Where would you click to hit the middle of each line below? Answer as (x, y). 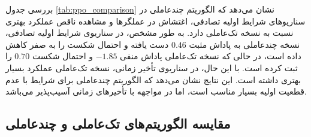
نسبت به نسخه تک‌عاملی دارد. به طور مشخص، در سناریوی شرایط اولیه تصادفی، (150, 33)
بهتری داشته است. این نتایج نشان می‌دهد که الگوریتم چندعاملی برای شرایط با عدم (153, 79)
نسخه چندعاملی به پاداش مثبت (244, 44)
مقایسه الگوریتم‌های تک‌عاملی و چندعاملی (118, 124)
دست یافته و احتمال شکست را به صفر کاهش (87, 44)
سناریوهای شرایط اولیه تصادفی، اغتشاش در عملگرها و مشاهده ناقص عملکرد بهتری (155, 21)
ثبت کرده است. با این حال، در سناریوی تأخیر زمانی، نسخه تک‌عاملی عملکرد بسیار (152, 67)
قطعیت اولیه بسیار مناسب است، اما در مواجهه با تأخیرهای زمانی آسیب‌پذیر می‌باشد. (156, 91)
